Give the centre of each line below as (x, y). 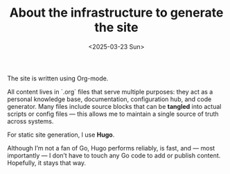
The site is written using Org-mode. (58, 78)
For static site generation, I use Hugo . (61, 134)
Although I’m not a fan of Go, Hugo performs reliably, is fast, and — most (111, 148)
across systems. (30, 121)
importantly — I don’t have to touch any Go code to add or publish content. (114, 155)
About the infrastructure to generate (116, 13)
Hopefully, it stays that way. (47, 163)
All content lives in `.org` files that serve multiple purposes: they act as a (110, 92)
